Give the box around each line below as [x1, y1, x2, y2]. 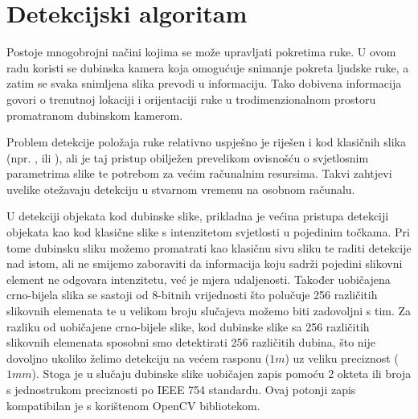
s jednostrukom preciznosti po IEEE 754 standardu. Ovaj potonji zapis [6, 381, 356, 397]
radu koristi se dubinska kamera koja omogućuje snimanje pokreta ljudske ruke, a [6, 59, 409, 76]
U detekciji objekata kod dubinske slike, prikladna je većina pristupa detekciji [6, 207, 389, 224]
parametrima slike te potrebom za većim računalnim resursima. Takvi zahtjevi [6, 165, 392, 182]
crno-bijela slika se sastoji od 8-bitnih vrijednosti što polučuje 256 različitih [6, 286, 378, 303]
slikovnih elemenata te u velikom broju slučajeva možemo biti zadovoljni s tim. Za [6, 302, 412, 319]
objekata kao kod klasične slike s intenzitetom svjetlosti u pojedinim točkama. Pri [6, 224, 410, 240]
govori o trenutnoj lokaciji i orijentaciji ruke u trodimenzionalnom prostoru [6, 90, 376, 107]
